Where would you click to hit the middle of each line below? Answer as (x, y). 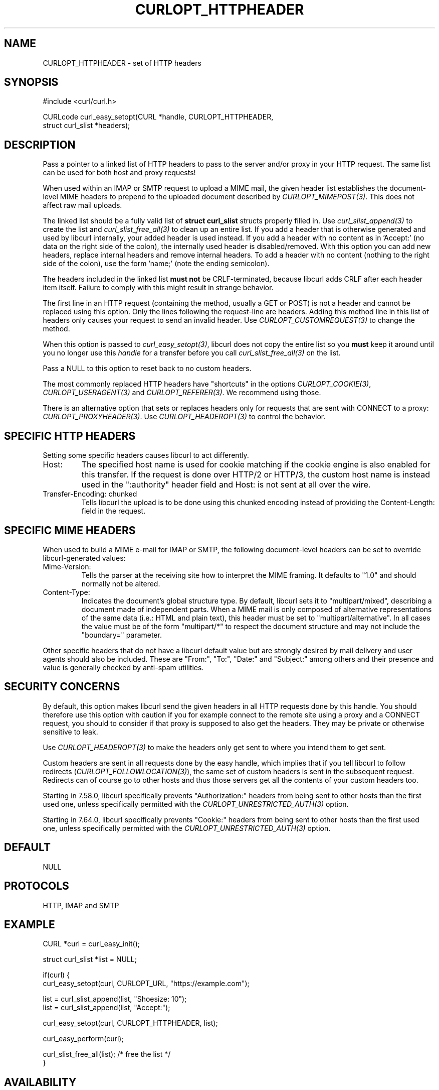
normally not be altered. (121, 583)
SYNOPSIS (31, 82)
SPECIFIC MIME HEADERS (70, 530)
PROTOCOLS (37, 886)
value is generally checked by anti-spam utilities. (123, 667)
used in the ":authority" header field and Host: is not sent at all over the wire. (226, 485)
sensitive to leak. (70, 732)
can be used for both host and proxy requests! (119, 173)
